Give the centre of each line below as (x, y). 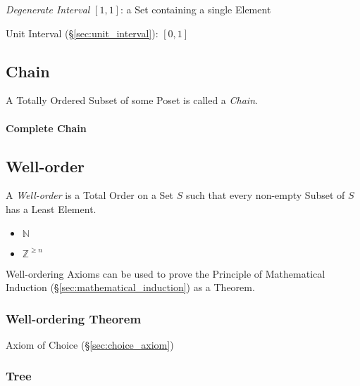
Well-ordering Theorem (74, 318)
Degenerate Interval (48, 9)
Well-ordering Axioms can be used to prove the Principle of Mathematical (166, 273)
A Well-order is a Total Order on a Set (90, 195)
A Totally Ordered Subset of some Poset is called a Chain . (132, 100)
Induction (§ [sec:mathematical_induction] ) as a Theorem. (130, 287)
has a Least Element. (51, 208)
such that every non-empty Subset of (265, 195)
